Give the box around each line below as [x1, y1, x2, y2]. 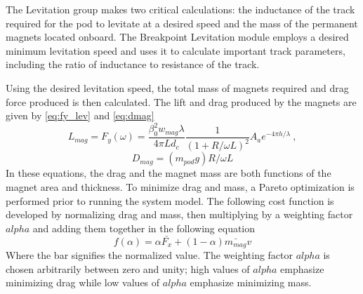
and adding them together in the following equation [32, 220, 256, 235]
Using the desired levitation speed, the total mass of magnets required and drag [6, 80, 349, 95]
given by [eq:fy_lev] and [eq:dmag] [6, 108, 154, 123]
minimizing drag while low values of [6, 275, 160, 290]
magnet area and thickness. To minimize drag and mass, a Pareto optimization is [6, 180, 355, 194]
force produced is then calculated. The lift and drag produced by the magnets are [6, 94, 357, 109]
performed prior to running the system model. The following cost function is [6, 193, 334, 208]
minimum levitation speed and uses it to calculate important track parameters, [6, 43, 345, 58]
